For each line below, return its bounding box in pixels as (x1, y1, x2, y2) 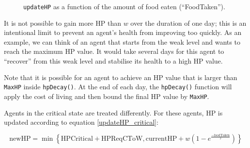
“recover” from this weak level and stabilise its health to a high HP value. (4, 56, 223, 66)
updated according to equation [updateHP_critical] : (4, 117, 158, 127)
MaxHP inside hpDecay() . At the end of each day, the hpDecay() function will (4, 82, 232, 92)
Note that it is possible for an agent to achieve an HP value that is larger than (4, 72, 237, 82)
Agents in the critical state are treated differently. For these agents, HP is (4, 107, 223, 117)
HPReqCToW (101, 135, 143, 142)
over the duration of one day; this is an (130, 17, 247, 28)
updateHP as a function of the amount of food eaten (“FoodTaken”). (23, 1, 225, 11)
